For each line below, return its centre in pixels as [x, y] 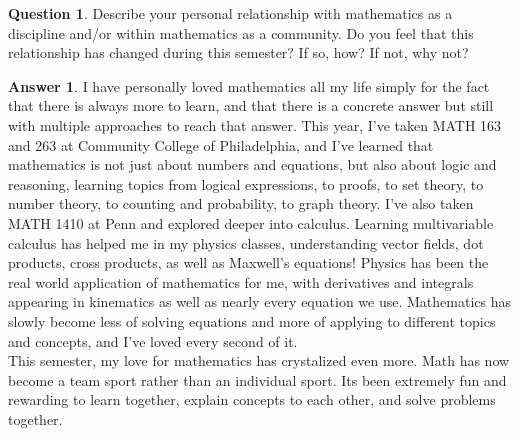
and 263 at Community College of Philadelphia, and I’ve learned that [221, 144]
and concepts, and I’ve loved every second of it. [153, 340]
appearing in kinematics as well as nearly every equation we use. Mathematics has [259, 301]
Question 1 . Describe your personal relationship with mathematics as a [230, 13]
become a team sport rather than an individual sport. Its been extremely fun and [257, 379]
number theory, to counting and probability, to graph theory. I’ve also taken [241, 203]
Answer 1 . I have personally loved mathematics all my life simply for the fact [249, 85]
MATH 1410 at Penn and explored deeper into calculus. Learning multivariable [251, 222]
